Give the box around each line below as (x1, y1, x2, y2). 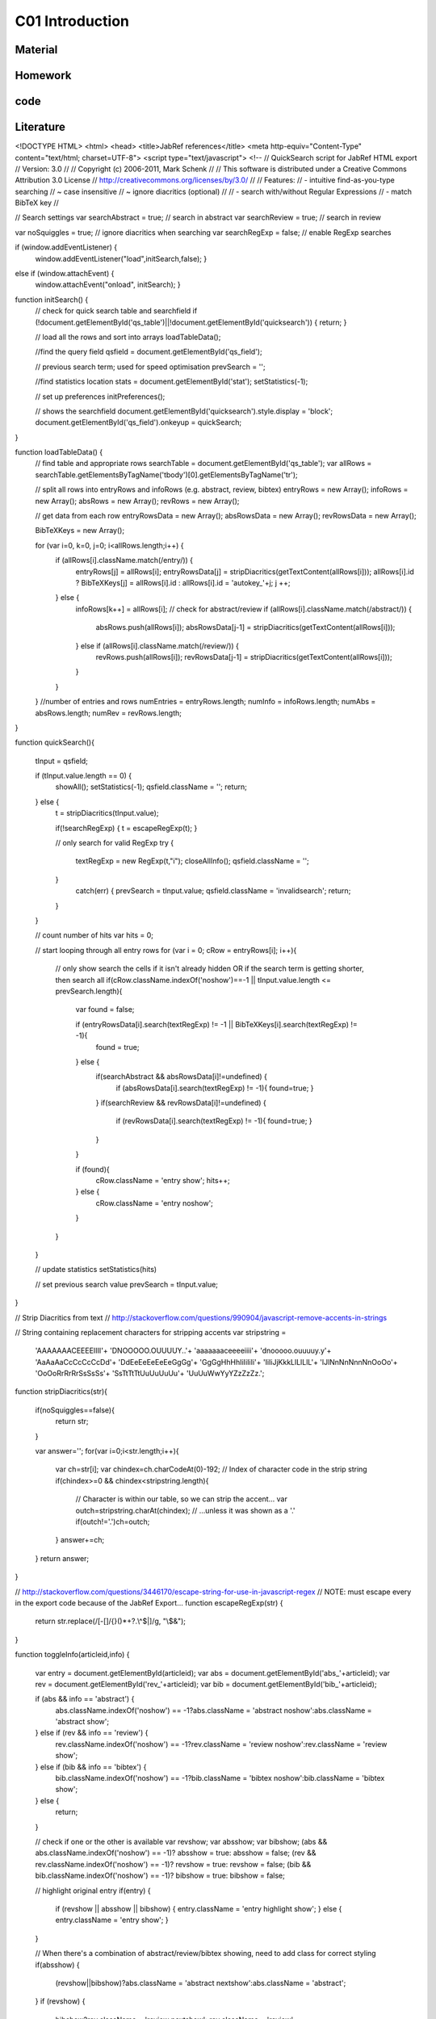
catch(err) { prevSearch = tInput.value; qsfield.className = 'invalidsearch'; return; (75, 886, 351, 896)
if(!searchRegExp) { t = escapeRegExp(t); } (55, 823, 198, 833)
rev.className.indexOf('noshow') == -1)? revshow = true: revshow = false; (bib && (35, 1859, 312, 1869)
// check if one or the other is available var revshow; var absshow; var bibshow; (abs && (35, 1836, 328, 1846)
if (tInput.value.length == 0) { (35, 771, 132, 781)
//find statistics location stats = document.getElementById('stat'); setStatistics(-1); (35, 376, 308, 387)
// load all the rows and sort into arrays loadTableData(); (35, 332, 221, 342)
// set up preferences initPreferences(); (35, 392, 166, 401)
